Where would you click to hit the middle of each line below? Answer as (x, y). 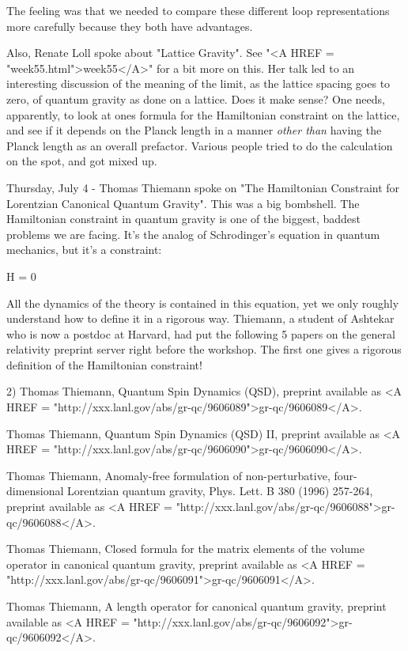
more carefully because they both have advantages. (130, 26)
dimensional (35, 491)
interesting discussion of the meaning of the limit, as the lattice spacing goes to (198, 83)
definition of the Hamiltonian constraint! (104, 364)
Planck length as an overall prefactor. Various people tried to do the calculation (200, 145)
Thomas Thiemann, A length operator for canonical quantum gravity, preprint (196, 606)
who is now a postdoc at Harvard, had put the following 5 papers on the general (201, 333)
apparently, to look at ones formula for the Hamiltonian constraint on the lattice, (203, 114)
